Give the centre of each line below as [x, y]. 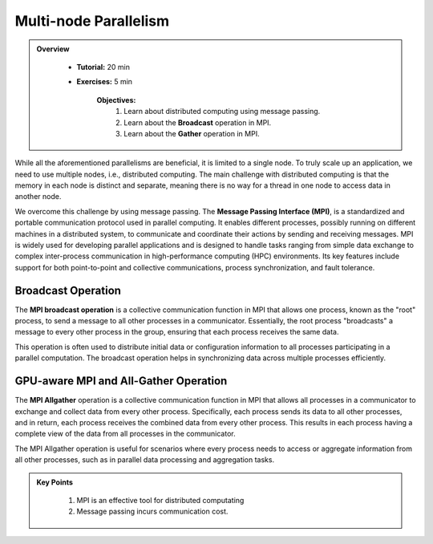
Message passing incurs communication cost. [152, 512]
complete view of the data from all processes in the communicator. [125, 434]
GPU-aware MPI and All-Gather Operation [121, 381]
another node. [38, 197]
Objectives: [116, 99]
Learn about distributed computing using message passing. [222, 112]
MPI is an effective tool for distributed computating [160, 500]
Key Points [55, 482]
